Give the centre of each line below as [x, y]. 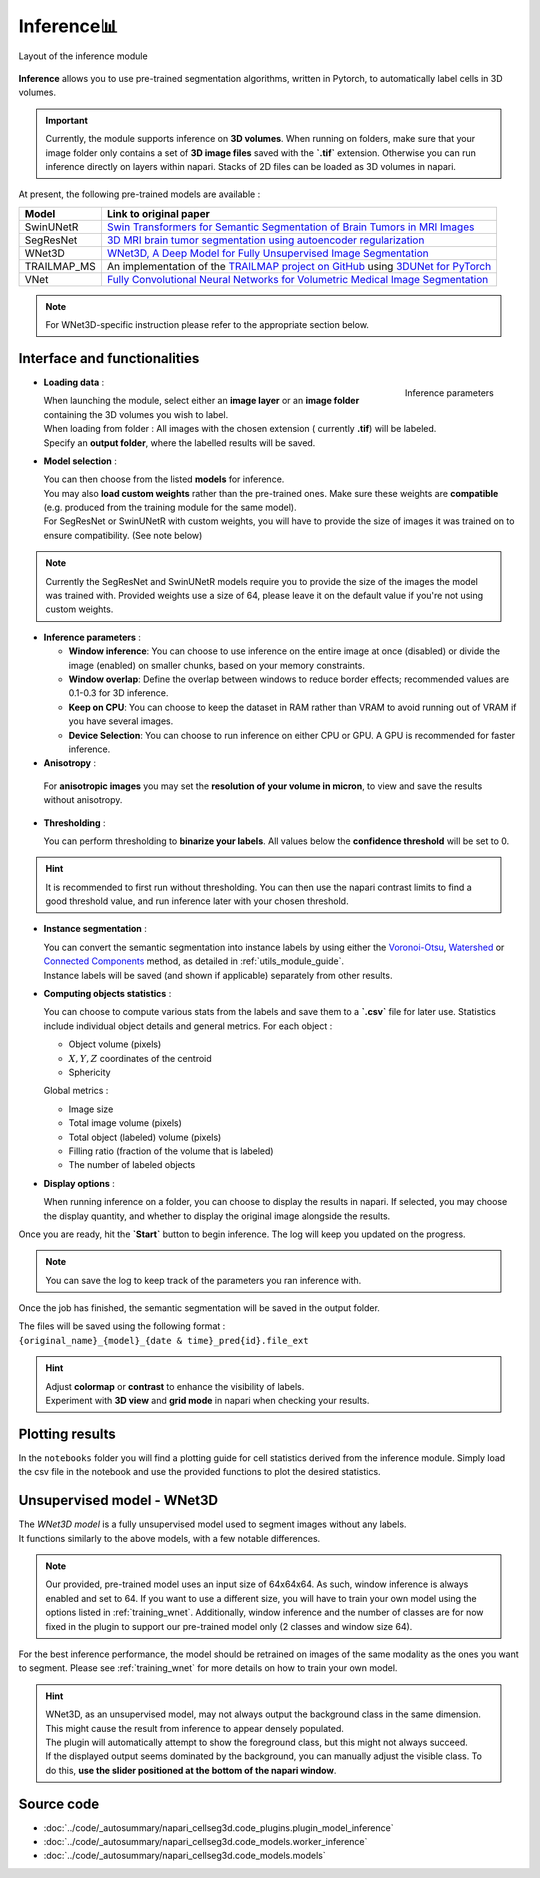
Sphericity [89, 1072]
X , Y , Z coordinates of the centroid [140, 1058]
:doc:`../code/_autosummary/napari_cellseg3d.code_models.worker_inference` [205, 1841]
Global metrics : [76, 1091]
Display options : [79, 1183]
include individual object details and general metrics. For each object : [188, 1026]
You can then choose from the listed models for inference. [164, 479]
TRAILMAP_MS [60, 266]
